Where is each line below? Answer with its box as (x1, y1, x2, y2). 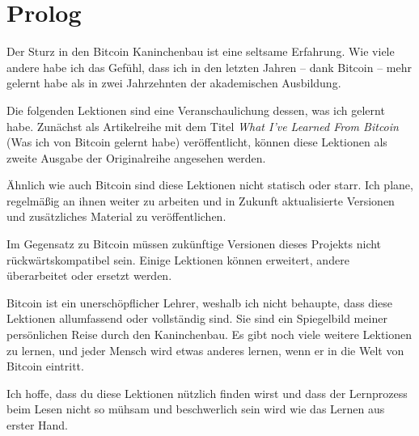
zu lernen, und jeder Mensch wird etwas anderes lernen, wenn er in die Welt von (6, 341, 404, 358)
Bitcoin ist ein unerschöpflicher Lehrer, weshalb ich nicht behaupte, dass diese (6, 294, 392, 311)
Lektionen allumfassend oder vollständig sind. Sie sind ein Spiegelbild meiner (6, 310, 387, 327)
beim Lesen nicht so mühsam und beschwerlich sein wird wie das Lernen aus (6, 400, 385, 417)
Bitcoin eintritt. (6, 358, 84, 375)
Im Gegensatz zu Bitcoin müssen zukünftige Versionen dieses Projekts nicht (6, 235, 382, 252)
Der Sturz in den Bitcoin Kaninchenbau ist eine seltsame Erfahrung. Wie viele (6, 43, 395, 60)
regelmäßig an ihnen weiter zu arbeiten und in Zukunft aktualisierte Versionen (6, 192, 395, 209)
